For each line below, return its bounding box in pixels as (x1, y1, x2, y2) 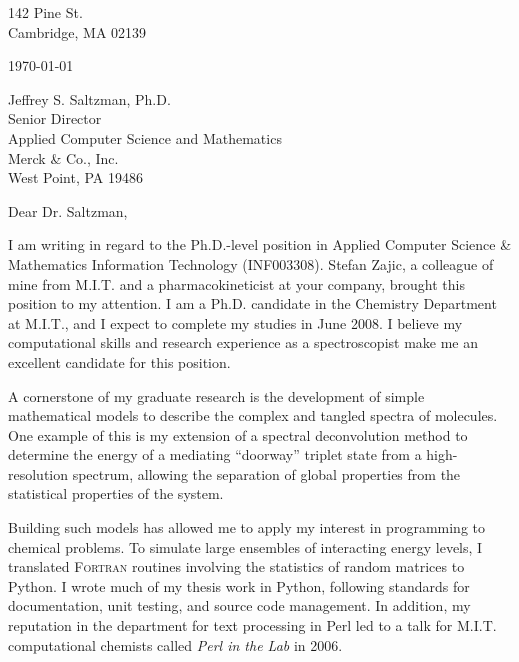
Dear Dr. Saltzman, (8, 200, 128, 221)
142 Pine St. (8, 2, 83, 22)
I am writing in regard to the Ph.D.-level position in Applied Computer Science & (8, 234, 512, 255)
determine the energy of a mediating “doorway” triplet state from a (8, 444, 422, 465)
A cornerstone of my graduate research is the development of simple (8, 385, 425, 406)
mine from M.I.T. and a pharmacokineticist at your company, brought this (8, 273, 465, 294)
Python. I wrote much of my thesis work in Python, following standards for (8, 575, 470, 596)
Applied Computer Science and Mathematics (8, 127, 282, 148)
